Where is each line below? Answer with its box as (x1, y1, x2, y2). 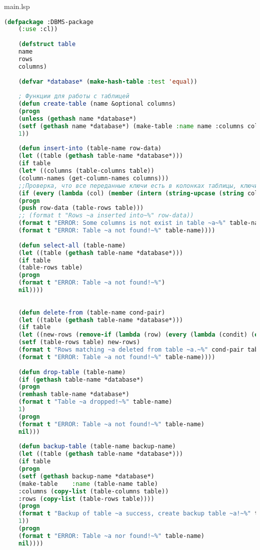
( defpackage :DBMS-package (4, 18, 94, 26)
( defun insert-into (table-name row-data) (18, 145, 162, 152)
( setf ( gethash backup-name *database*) (18, 472, 154, 480)
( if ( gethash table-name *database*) (18, 376, 144, 383)
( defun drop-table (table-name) (18, 368, 126, 376)
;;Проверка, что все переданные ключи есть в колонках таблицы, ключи (18, 182, 258, 189)
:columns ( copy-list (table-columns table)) (18, 487, 169, 495)
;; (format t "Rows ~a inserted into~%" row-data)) (18, 212, 194, 219)
